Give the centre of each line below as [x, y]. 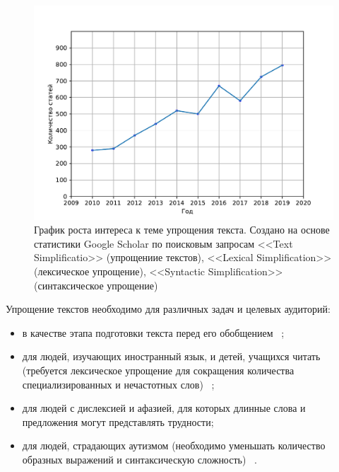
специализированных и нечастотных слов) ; [118, 384]
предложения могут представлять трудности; [118, 421]
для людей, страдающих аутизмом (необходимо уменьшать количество [174, 445]
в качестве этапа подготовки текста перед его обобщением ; [153, 332]
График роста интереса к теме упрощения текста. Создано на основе [182, 230]
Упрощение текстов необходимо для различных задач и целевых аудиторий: [168, 309]
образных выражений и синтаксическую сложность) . [139, 459]
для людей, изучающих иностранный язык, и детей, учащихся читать [171, 356]
